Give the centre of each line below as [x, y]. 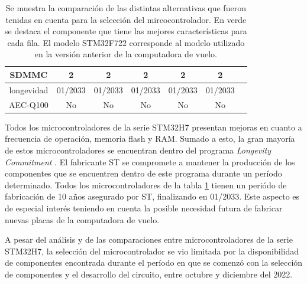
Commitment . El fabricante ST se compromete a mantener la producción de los [150, 161]
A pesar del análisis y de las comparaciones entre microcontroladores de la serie [149, 239]
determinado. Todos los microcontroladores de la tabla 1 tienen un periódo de [146, 185]
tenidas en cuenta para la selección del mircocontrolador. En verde [126, 19]
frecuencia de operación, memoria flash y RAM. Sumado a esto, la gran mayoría [150, 138]
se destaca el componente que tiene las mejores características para [126, 31]
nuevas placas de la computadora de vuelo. [82, 219]
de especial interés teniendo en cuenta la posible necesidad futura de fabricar [144, 208]
